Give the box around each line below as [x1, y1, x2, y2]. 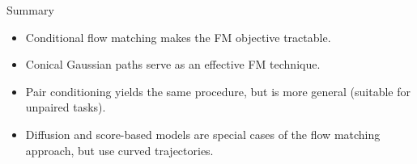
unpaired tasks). [25, 99, 106, 116]
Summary [6, 2, 54, 18]
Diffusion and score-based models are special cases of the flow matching [25, 125, 381, 142]
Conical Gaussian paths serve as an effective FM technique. [25, 56, 321, 73]
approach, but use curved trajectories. [25, 141, 214, 158]
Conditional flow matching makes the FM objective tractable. [25, 28, 331, 45]
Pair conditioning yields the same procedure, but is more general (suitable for [25, 82, 411, 99]
